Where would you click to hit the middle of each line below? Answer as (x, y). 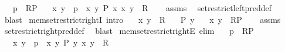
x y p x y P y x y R (61, 42)
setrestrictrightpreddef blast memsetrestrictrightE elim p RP (129, 31)
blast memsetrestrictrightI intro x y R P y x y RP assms (142, 19)
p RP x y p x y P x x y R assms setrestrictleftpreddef (142, 8)
